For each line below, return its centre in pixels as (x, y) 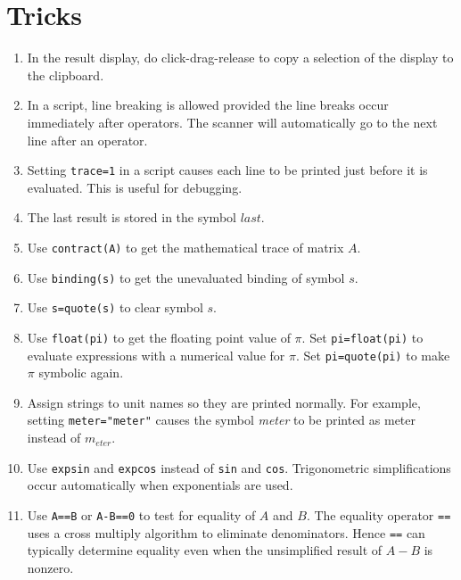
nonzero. (50, 567)
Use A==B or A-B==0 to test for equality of (141, 514)
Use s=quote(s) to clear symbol (115, 307)
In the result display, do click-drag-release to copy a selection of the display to (240, 58)
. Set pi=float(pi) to (362, 337)
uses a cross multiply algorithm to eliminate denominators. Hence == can (226, 532)
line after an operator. (87, 140)
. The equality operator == (379, 514)
